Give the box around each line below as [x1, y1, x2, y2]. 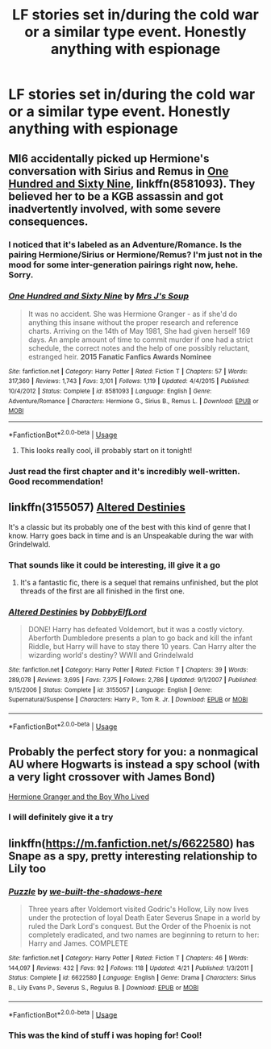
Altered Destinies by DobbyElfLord [8, 606, 147, 618]
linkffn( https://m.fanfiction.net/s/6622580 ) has [8, 836, 256, 850]
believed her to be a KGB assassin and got [8, 189, 223, 203]
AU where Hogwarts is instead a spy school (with [8, 758, 261, 772]
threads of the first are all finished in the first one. [19, 586, 186, 596]
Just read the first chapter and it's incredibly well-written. [8, 466, 240, 477]
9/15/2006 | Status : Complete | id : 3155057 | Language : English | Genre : [8, 685, 212, 694]
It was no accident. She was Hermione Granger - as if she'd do [27, 309, 238, 318]
